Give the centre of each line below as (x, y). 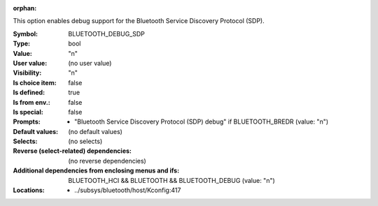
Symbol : (26, 34)
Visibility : (27, 73)
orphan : (25, 8)
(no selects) (85, 141)
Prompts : (27, 122)
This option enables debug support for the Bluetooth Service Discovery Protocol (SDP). (139, 21)
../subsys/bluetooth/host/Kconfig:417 (128, 190)
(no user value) (90, 63)
